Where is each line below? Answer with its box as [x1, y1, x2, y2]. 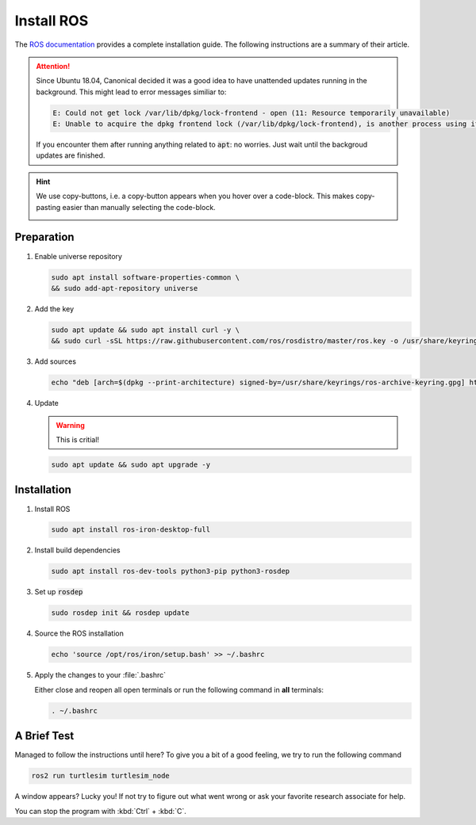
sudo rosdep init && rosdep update [51, 609, 190, 617]
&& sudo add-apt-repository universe [51, 284, 198, 292]
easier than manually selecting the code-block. [62, 202, 216, 212]
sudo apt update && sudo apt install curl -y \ [51, 325, 240, 334]
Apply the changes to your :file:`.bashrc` [34, 670, 167, 680]
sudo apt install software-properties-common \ [51, 273, 240, 281]
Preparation [14, 231, 75, 244]
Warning [56, 420, 85, 430]
